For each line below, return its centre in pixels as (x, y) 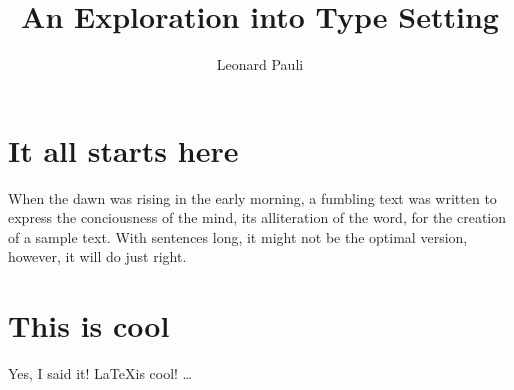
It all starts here (123, 149)
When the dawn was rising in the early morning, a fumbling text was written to (252, 197)
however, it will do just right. (97, 256)
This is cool (89, 325)
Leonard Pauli (260, 64)
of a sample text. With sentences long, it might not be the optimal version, (238, 236)
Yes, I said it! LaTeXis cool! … (100, 373)
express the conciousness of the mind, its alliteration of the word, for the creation (257, 217)
